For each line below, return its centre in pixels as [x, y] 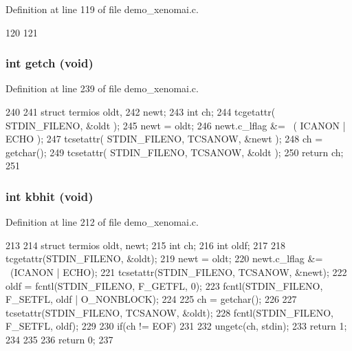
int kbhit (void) [49, 196]
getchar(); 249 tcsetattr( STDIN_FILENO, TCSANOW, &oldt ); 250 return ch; [175, 152]
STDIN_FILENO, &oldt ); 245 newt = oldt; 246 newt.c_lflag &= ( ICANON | [176, 125]
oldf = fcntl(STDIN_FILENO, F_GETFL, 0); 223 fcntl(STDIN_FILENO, [164, 285]
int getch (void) [49, 63]
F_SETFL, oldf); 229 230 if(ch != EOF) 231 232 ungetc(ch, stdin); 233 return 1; [176, 326]
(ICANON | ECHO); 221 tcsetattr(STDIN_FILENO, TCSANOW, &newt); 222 [178, 272]
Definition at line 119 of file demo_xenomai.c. [102, 9]
